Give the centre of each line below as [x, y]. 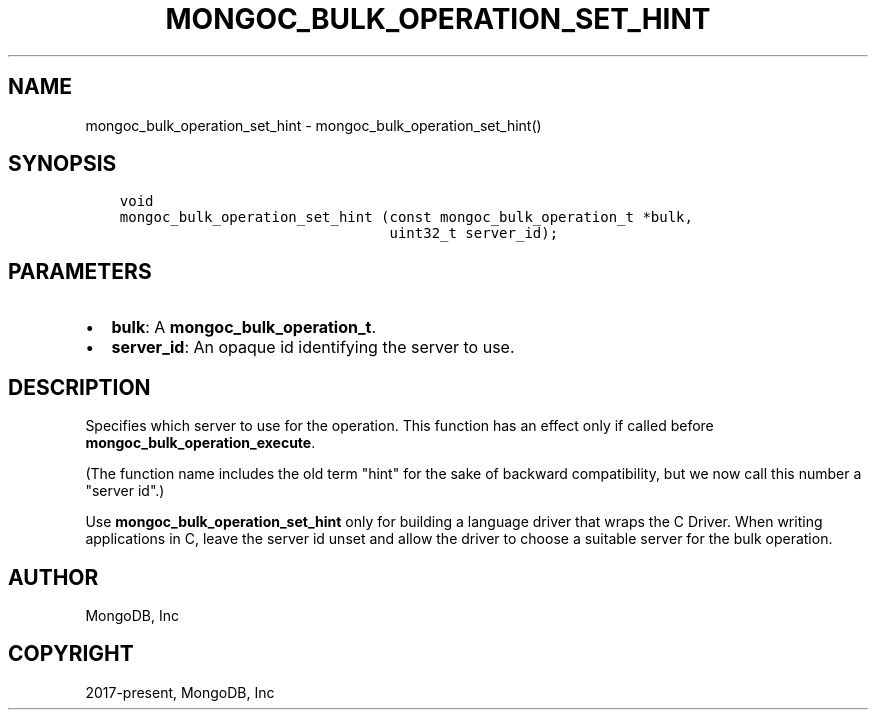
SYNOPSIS [62, 164]
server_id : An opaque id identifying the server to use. [313, 347]
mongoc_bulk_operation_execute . [200, 443]
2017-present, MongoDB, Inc [180, 692]
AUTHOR [53, 577]
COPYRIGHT [71, 654]
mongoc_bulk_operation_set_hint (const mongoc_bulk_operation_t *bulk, [406, 217]
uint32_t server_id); [474, 233]
